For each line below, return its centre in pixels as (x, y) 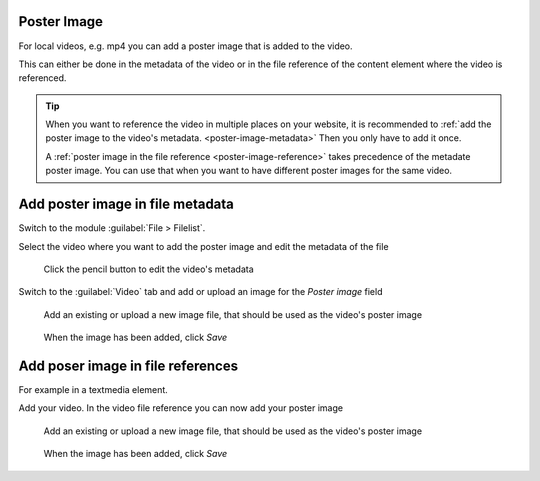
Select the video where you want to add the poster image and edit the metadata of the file (203, 246)
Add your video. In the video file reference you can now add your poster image (181, 408)
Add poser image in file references (128, 365)
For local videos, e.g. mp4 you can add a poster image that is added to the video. (186, 46)
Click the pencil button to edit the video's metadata (148, 269)
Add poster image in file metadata (126, 204)
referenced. (42, 78)
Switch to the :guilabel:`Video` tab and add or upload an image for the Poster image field (200, 292)
